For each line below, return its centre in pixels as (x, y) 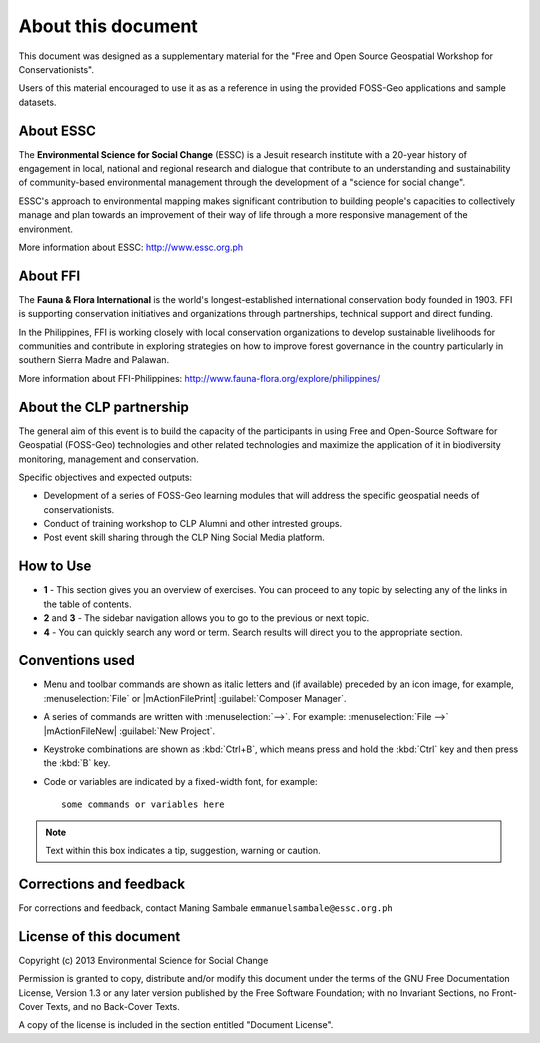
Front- (504, 992)
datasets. (37, 102)
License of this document (99, 936)
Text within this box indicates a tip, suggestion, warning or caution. (183, 850)
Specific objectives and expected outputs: (105, 477)
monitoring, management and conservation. (108, 459)
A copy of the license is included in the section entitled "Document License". (176, 1025)
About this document (108, 26)
